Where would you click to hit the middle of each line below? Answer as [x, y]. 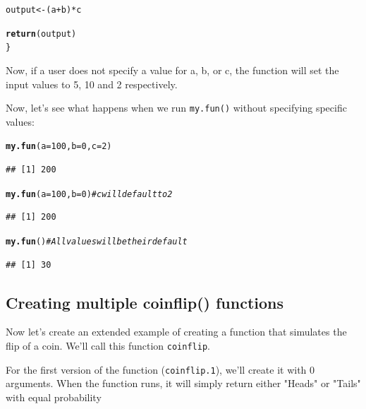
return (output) [41, 34]
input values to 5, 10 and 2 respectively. [92, 84]
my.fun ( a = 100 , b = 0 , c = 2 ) [59, 147]
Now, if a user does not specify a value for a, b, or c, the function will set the [172, 70]
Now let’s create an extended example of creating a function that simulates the [176, 332]
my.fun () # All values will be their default [97, 241]
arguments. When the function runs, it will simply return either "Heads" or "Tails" [183, 383]
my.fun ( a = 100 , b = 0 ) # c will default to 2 [89, 194]
